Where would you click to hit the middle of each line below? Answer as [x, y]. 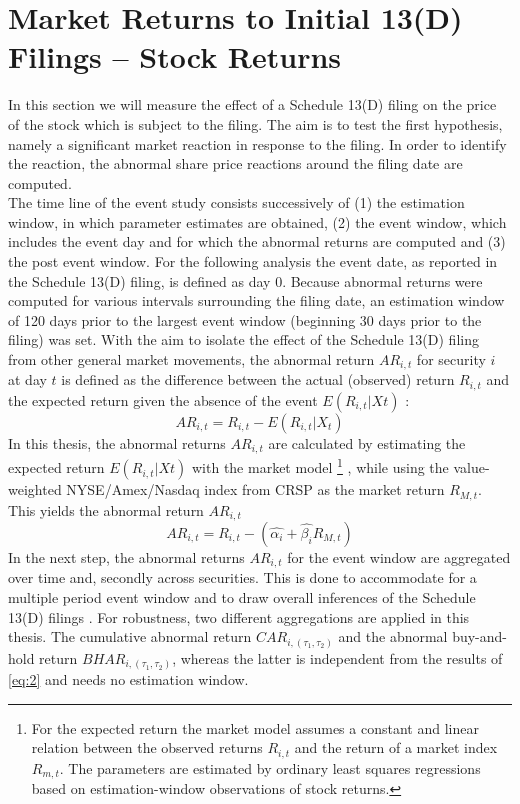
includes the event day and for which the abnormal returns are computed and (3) [257, 241]
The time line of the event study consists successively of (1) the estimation [236, 202]
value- [471, 467]
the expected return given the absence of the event [163, 399]
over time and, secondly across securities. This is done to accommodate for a [242, 577]
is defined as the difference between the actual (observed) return [258, 379]
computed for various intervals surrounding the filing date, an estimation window [256, 300]
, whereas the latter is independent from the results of [337, 657]
